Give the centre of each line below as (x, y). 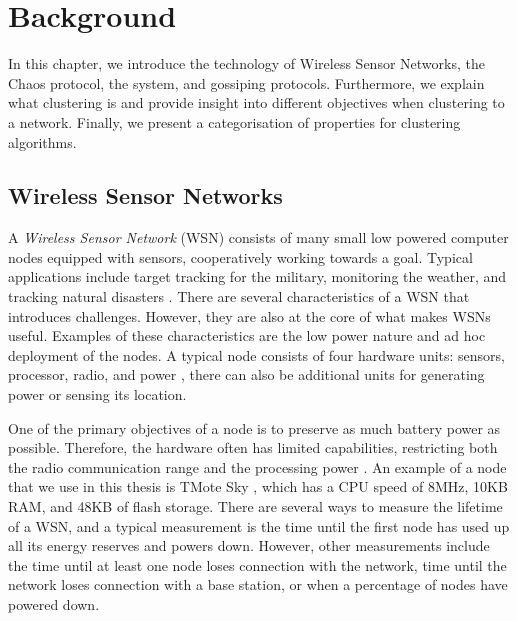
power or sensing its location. (97, 394)
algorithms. (42, 141)
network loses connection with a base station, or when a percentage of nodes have (258, 584)
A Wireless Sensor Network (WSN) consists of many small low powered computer (258, 237)
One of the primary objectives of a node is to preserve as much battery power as (254, 427)
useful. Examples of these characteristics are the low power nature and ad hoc (247, 335)
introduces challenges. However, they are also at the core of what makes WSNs (249, 315)
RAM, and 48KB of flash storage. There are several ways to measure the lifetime (255, 506)
